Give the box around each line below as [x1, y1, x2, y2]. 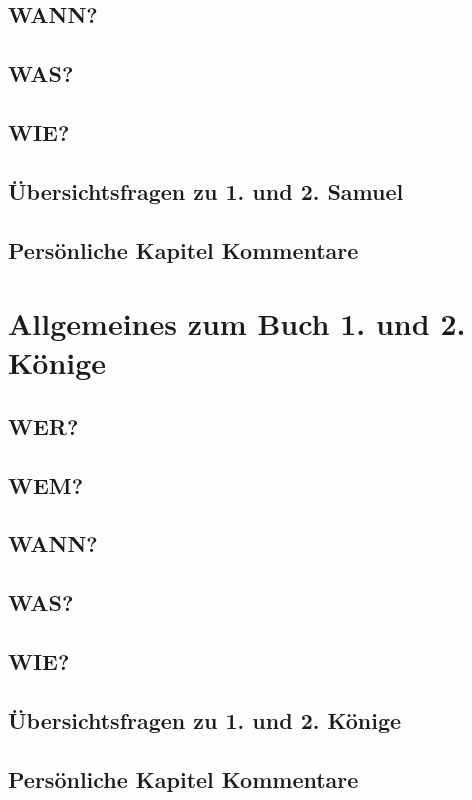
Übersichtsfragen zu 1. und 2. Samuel [8, 175, 404, 206]
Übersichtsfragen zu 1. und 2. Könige [8, 704, 402, 735]
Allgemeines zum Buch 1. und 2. [8, 303, 466, 344]
